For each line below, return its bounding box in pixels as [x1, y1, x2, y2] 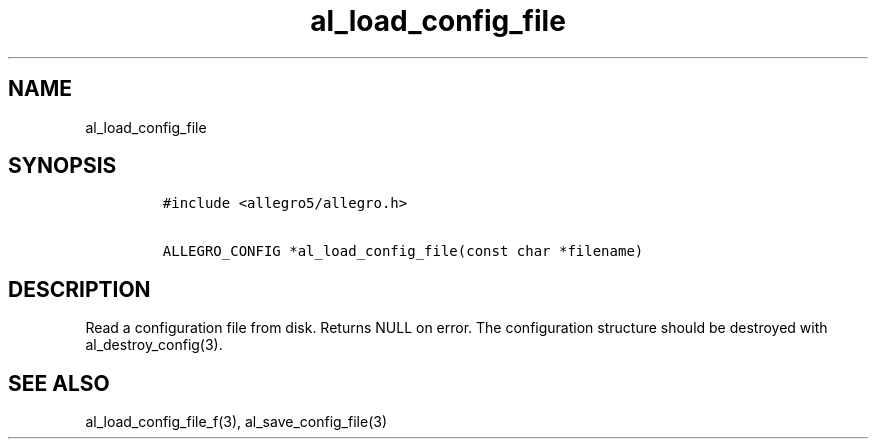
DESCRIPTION [8, 276, 151, 302]
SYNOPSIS [8, 153, 117, 179]
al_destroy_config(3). [85, 336, 223, 354]
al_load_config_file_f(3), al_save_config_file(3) [85, 413, 387, 431]
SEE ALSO [8, 370, 110, 396]
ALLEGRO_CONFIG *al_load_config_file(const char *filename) [162, 243, 644, 260]
